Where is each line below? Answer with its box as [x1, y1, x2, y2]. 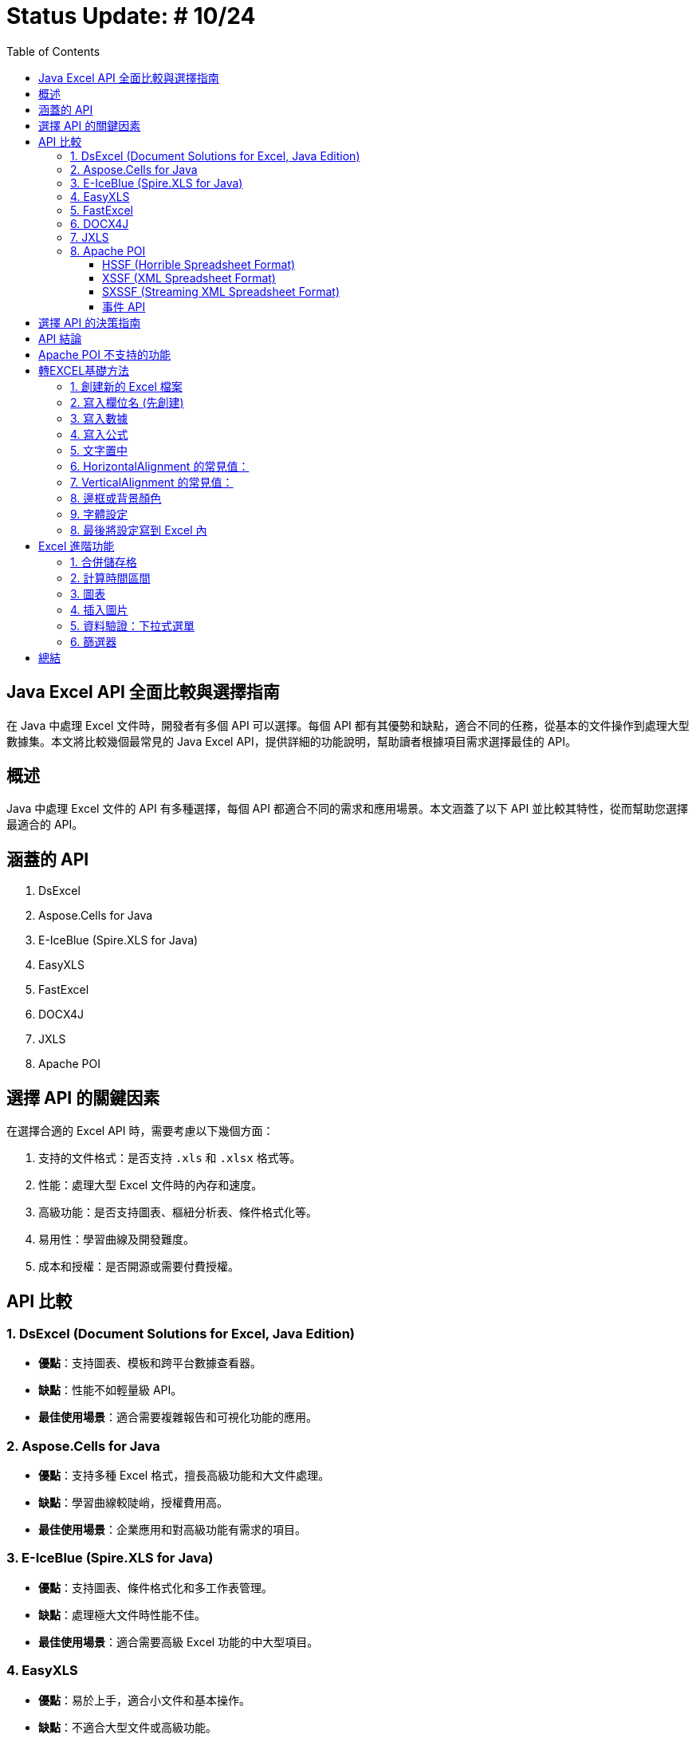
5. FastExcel [70, 203, 133, 217]
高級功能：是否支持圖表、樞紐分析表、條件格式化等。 [38, 1205, 317, 1220]
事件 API [102, 299, 146, 313]
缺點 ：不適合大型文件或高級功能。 [38, 1720, 217, 1734]
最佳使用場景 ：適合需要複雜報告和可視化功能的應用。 [38, 1410, 317, 1425]
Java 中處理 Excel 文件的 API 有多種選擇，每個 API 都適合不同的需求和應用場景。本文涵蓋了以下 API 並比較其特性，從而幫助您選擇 [6, 802, 689, 816]
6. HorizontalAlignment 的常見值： [70, 459, 250, 473]
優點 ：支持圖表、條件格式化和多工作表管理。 [38, 1580, 273, 1594]
